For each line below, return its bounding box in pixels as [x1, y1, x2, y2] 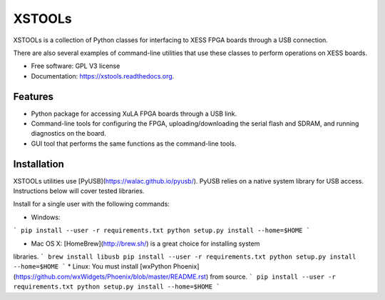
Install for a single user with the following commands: [13, 200, 170, 209]
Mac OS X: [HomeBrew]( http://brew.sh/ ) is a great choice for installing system [31, 239, 260, 248]
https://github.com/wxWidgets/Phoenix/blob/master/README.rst [15, 272, 207, 281]
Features [13, 90, 53, 103]
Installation [13, 158, 64, 170]
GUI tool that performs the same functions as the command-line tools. [31, 139, 237, 148]
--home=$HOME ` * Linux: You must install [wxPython [13, 262, 172, 271]
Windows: [31, 213, 61, 221]
